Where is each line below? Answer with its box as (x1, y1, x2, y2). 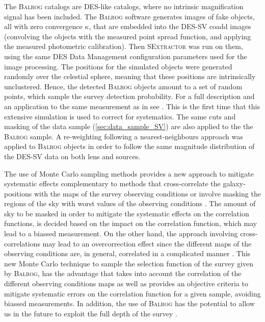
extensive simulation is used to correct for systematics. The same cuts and (4, 111, 236, 121)
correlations (4, 238, 40, 249)
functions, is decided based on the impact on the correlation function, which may (4, 218, 257, 229)
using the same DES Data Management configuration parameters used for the (4, 51, 247, 61)
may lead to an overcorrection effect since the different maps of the (42, 238, 252, 249)
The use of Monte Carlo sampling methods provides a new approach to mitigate (4, 168, 254, 179)
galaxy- (223, 178, 246, 189)
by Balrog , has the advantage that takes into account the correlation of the (4, 268, 242, 279)
